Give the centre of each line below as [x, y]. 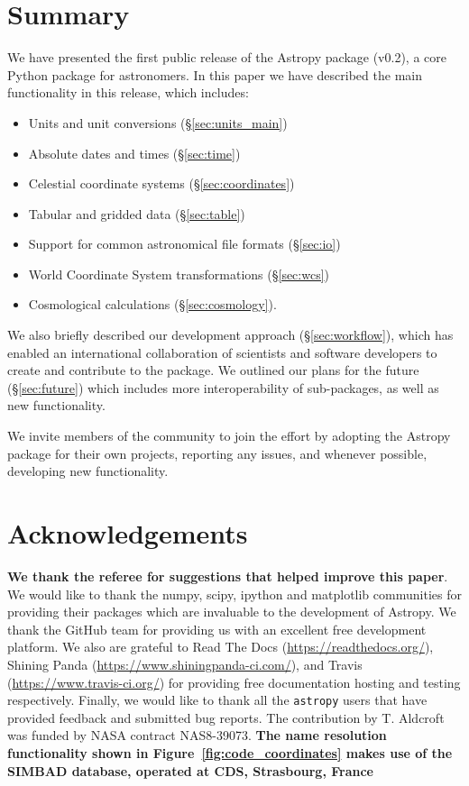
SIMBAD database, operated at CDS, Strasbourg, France [190, 770]
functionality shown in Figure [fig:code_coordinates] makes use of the [230, 752]
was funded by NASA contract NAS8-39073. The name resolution [197, 735]
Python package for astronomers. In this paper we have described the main [215, 74]
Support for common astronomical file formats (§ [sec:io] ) [184, 244]
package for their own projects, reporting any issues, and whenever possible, [217, 453]
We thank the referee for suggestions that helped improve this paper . [228, 576]
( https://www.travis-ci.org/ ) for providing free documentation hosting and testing [234, 682]
